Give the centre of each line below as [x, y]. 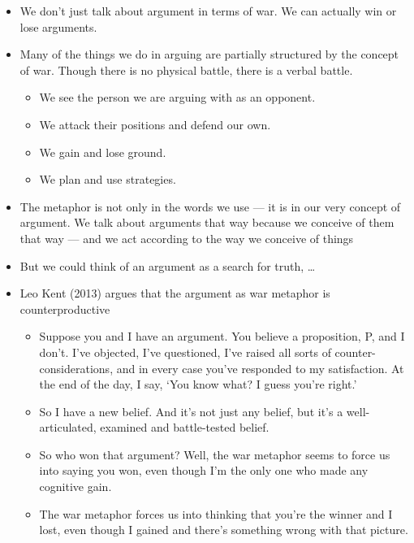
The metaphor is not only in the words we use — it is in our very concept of [210, 206]
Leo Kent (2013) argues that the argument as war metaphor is [175, 293]
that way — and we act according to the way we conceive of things [187, 238]
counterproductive [65, 308]
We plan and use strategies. [108, 179]
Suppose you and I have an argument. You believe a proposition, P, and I [222, 336]
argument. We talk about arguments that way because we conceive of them [207, 222]
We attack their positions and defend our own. [155, 124]
